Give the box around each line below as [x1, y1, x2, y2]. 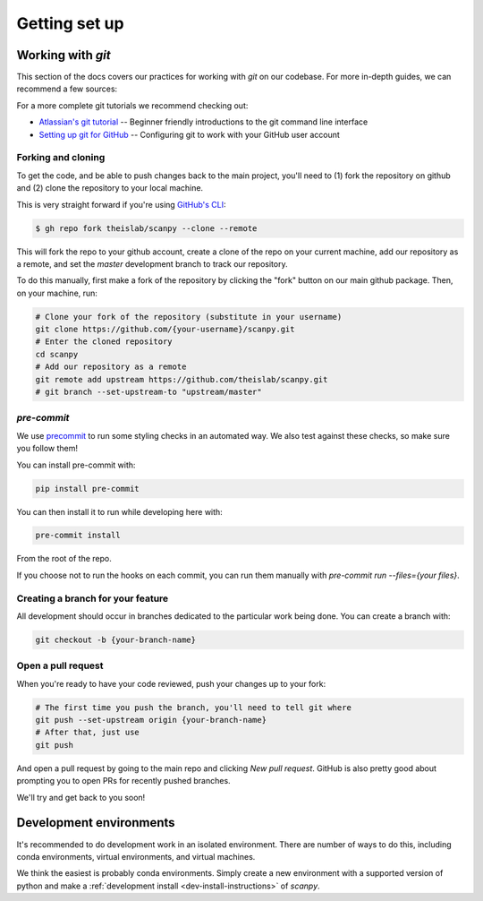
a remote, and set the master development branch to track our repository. [16, 258, 288, 269]
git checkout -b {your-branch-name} [35, 634, 197, 645]
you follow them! [16, 443, 78, 454]
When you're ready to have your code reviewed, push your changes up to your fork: [16, 678, 326, 689]
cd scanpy [35, 349, 79, 359]
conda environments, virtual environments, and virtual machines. [16, 851, 256, 862]
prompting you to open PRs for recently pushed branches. [16, 776, 232, 786]
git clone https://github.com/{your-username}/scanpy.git [35, 324, 295, 335]
